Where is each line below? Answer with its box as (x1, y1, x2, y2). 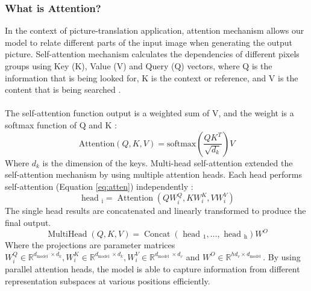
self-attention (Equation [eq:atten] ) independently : (5, 180, 193, 192)
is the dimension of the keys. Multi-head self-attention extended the (42, 156, 293, 169)
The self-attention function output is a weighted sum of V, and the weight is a (5, 107, 294, 119)
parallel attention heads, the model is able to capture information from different (5, 263, 300, 275)
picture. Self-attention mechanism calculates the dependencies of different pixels (5, 48, 300, 60)
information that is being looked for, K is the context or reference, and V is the (5, 71, 298, 84)
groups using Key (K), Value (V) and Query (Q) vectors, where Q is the (5, 60, 272, 72)
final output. (5, 216, 51, 228)
